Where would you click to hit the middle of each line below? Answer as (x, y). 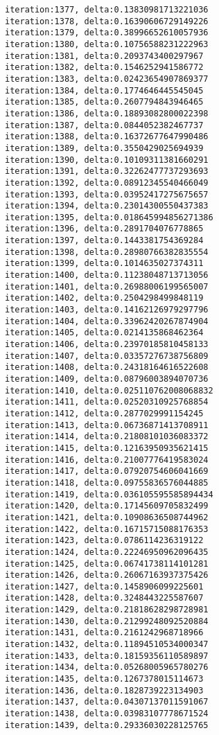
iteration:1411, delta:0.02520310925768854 (107, 402)
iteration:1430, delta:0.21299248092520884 (107, 621)
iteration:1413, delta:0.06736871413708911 (107, 425)
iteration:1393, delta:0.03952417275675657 (107, 194)
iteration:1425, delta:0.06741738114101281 (107, 564)
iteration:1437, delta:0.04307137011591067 (107, 702)
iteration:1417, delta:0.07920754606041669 (107, 471)
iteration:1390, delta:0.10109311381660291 (107, 160)
